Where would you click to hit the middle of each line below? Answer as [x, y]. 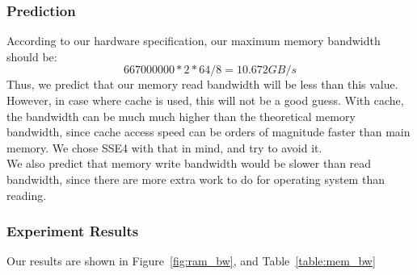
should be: [32, 56]
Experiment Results [73, 231]
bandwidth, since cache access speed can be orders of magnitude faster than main [208, 132]
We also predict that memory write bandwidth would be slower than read [189, 163]
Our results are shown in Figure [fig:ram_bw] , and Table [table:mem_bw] [191, 261]
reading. [27, 195]
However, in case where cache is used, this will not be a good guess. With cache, [205, 100]
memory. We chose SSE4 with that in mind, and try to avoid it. [164, 147]
